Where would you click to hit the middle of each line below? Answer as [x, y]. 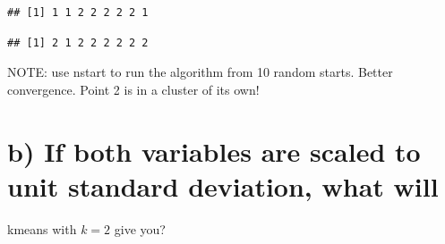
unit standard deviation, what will [223, 185]
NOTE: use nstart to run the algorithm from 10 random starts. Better [200, 72]
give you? [140, 228]
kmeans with [42, 228]
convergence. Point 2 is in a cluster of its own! [133, 89]
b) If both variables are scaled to [214, 151]
